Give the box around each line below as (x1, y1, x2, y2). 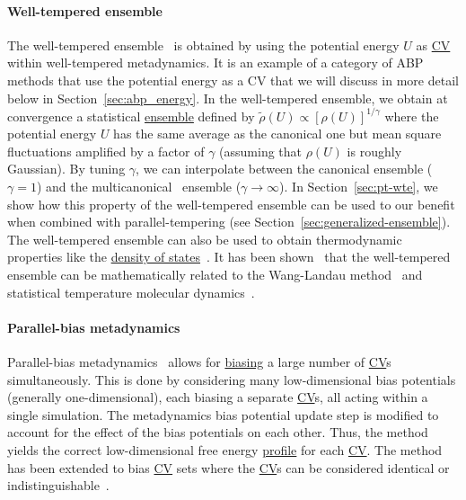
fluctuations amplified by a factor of (7, 141, 205, 160)
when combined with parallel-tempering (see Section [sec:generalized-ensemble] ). (7, 212, 451, 231)
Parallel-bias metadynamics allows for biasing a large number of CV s (7, 353, 391, 371)
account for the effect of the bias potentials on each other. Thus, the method (7, 423, 428, 442)
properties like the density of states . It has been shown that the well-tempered (7, 247, 451, 266)
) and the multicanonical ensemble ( (36, 177, 242, 196)
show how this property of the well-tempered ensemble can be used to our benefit (7, 194, 455, 213)
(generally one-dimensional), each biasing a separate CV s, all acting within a (7, 388, 428, 406)
